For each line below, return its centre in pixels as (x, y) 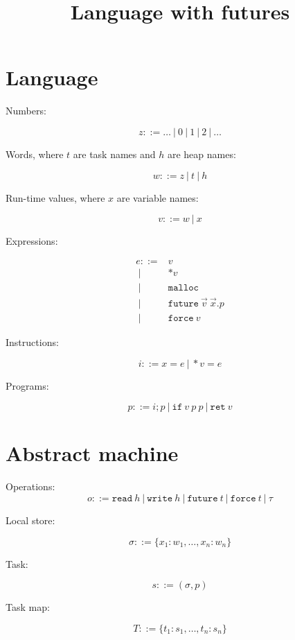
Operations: (30, 486)
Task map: (28, 607)
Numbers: (26, 111)
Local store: (30, 520)
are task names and (114, 154)
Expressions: (32, 241)
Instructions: (32, 342)
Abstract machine (92, 453)
